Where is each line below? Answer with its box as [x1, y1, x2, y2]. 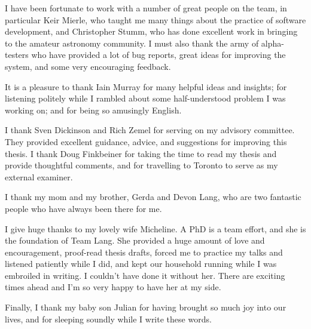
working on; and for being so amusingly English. [5, 103, 182, 116]
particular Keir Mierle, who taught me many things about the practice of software [5, 13, 306, 26]
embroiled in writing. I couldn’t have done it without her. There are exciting [5, 269, 285, 281]
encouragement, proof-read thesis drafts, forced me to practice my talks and [5, 245, 283, 258]
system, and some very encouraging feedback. [5, 60, 171, 72]
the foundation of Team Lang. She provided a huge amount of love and [5, 234, 265, 247]
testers [5, 48, 29, 61]
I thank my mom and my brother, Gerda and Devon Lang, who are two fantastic [5, 190, 301, 203]
